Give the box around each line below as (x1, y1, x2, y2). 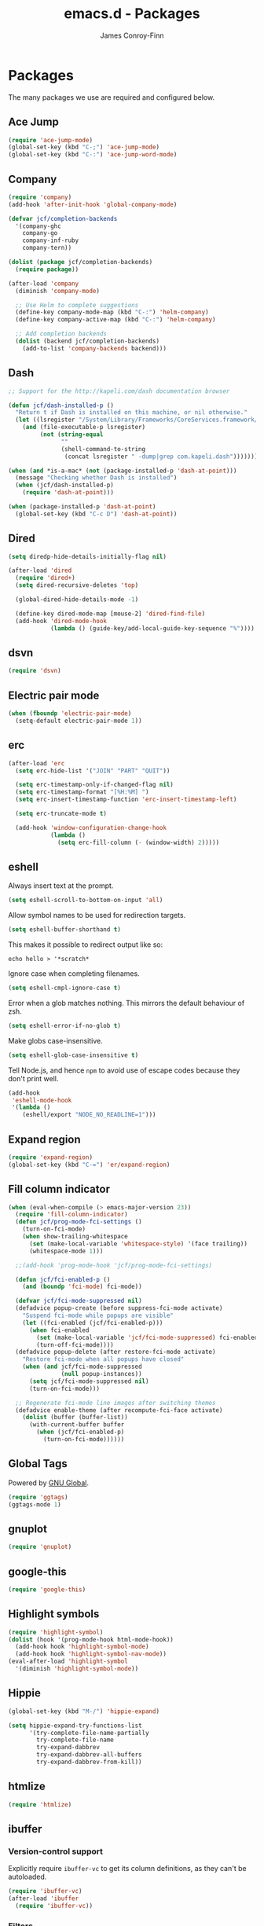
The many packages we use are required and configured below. (8, 92, 214, 102)
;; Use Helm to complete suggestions (15, 301, 139, 309)
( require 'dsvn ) (8, 667, 61, 675)
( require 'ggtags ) (8, 1493, 68, 1501)
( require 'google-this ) (8, 1586, 86, 1594)
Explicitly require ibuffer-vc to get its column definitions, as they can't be (8, 1864, 247, 1873)
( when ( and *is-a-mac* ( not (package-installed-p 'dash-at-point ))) (8, 467, 237, 475)
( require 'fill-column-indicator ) (15, 1211, 128, 1219)
